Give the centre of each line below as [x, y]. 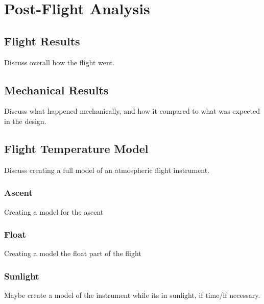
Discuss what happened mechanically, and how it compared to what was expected [132, 111]
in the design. [25, 121]
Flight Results [42, 41]
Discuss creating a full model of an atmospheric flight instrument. [107, 170]
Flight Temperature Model [76, 148]
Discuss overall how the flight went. [59, 62]
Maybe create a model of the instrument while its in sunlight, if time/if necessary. [132, 295]
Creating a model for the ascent [54, 211]
